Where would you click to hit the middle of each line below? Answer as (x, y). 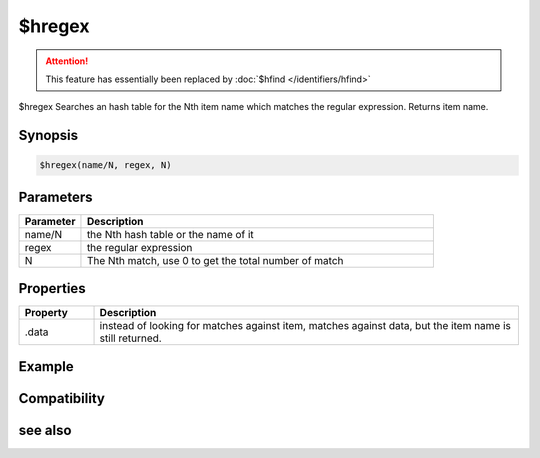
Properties (52, 288)
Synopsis (48, 135)
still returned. (130, 338)
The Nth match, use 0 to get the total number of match (215, 260)
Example (46, 366)
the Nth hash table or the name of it (170, 234)
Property (46, 313)
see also (45, 430)
